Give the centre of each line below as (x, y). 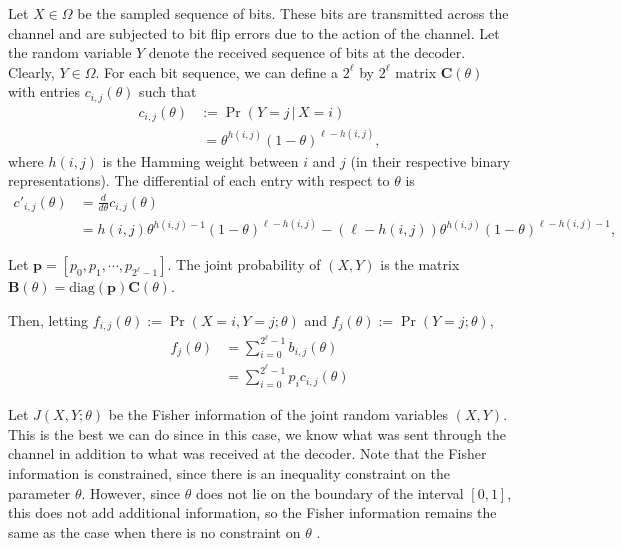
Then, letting (48, 320)
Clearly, (31, 71)
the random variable (70, 52)
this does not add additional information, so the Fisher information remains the (252, 512)
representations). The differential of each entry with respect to (199, 180)
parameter (39, 492)
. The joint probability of (244, 264)
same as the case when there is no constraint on (154, 531)
